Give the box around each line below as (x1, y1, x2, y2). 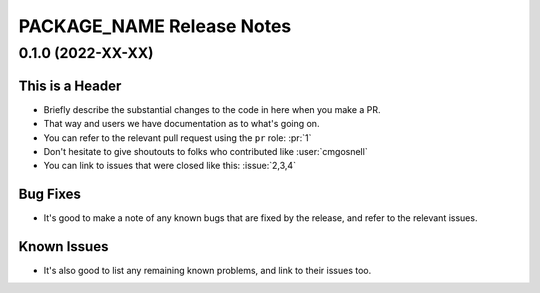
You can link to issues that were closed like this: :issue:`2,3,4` (43, 160, 297, 172)
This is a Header (18, 77, 122, 94)
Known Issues (18, 238, 109, 255)
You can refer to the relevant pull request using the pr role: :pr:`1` (43, 131, 312, 144)
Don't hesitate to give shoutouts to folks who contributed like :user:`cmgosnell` (43, 145, 369, 157)
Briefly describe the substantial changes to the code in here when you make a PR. (43, 103, 381, 115)
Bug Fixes (18, 186, 82, 203)
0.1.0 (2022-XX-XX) (18, 44, 154, 62)
